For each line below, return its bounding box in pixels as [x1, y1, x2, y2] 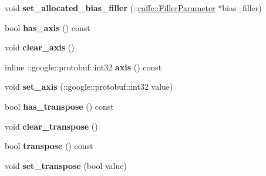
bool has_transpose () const [5, 100, 114, 112]
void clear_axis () [5, 41, 75, 53]
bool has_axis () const [5, 21, 90, 33]
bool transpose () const [5, 140, 93, 152]
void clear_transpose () [5, 120, 98, 132]
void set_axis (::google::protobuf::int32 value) [5, 80, 173, 93]
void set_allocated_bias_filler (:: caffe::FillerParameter [5, 2, 216, 13]
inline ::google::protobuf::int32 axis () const [5, 60, 162, 73]
